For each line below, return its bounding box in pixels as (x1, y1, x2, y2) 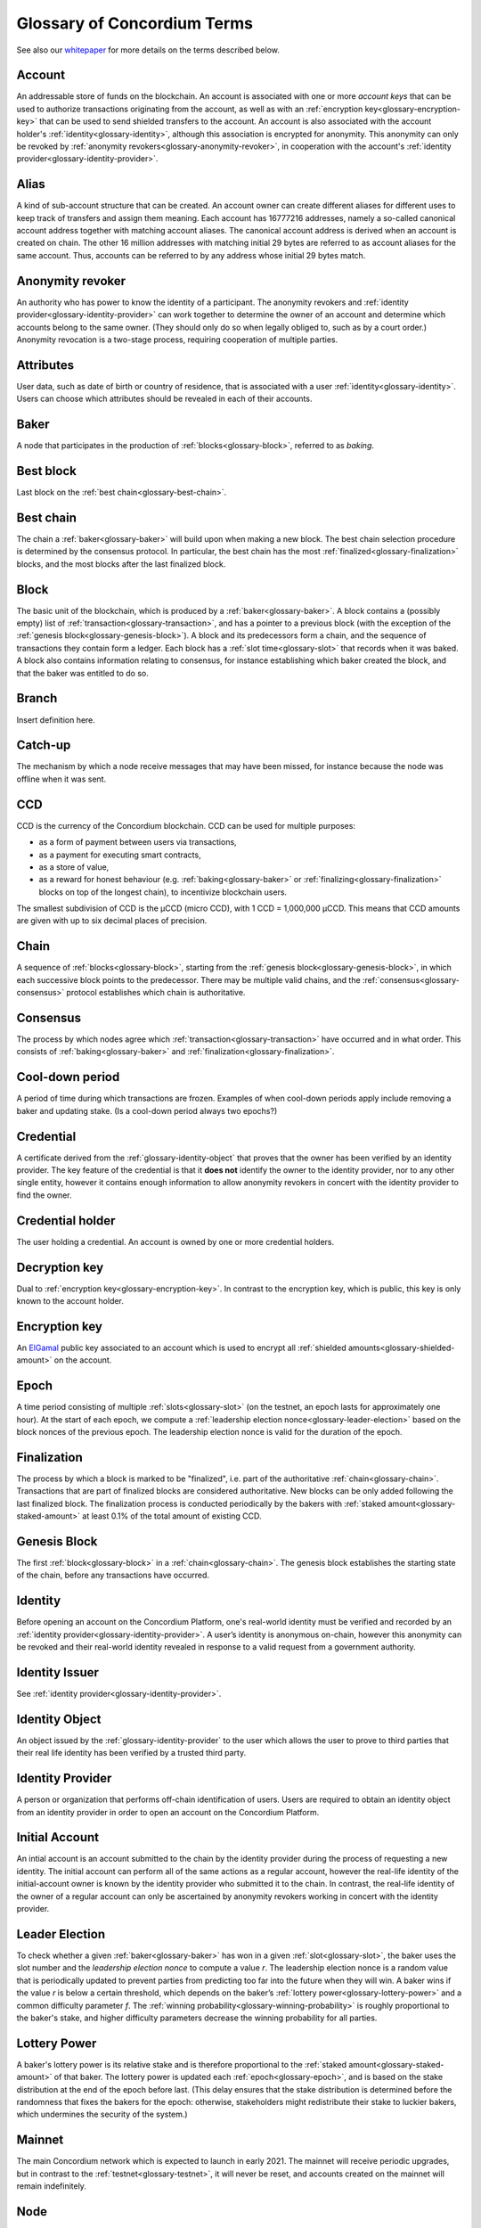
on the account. (53, 1355, 112, 1365)
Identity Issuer (16, 1665, 100, 1680)
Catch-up (16, 738, 71, 753)
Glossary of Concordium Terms (16, 13, 254, 33)
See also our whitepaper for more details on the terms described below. (16, 45, 281, 55)
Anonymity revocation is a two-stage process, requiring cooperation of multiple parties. (16, 334, 338, 345)
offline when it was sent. (16, 774, 107, 784)
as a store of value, (38, 861, 110, 872)
